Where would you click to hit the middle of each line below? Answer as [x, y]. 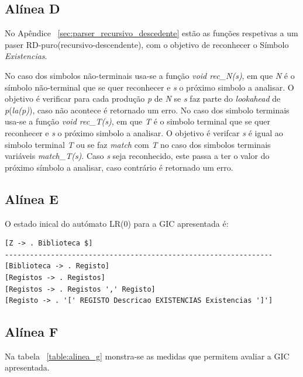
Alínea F [32, 332]
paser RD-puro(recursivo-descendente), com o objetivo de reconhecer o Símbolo [147, 44]
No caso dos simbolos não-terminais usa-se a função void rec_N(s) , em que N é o [150, 75]
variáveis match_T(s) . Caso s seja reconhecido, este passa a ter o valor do [137, 156]
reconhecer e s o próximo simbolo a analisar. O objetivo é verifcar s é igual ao [144, 132]
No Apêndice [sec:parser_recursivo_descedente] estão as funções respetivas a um [151, 33]
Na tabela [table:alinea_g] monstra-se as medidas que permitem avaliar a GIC [147, 356]
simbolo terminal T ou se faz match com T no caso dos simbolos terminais [138, 144]
